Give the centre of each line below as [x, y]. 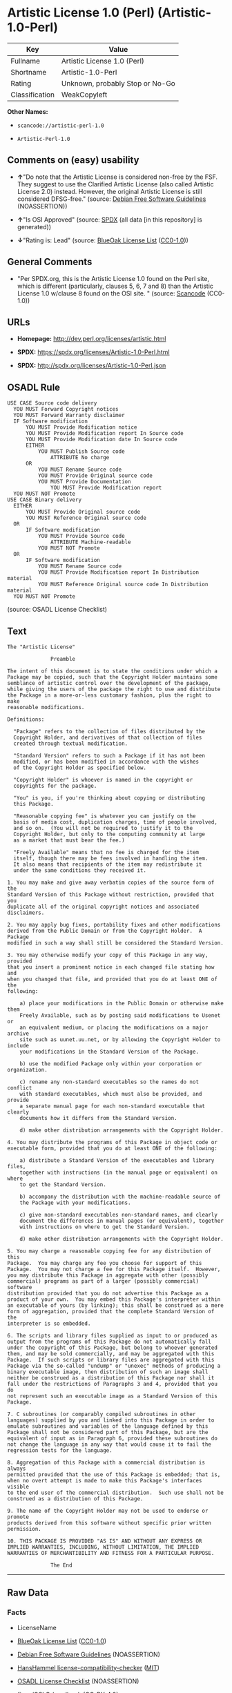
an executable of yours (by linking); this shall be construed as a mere [116, 1306]
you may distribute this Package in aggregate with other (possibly [108, 1275]
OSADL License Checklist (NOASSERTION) [78, 1681]
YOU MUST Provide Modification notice [81, 427]
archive [18, 1034]
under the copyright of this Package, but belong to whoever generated [112, 1348]
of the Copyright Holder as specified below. [80, 768]
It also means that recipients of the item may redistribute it [108, 864]
